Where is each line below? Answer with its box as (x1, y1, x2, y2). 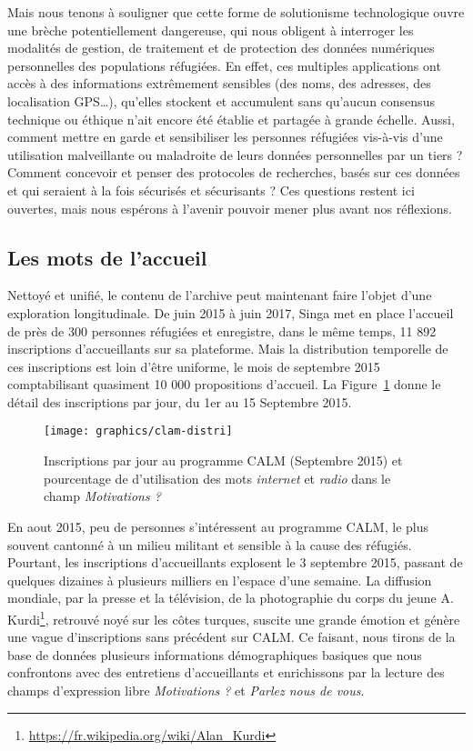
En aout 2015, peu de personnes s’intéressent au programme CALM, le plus (7, 516, 428, 536)
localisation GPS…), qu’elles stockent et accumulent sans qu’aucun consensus (7, 91, 435, 110)
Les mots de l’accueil (7, 243, 207, 271)
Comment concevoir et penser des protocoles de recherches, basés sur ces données (7, 163, 460, 182)
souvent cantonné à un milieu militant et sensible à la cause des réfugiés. (7, 535, 412, 554)
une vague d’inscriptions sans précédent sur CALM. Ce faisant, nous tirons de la (7, 627, 456, 646)
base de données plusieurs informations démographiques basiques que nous (7, 645, 422, 664)
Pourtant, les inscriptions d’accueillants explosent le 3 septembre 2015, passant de (7, 553, 463, 572)
